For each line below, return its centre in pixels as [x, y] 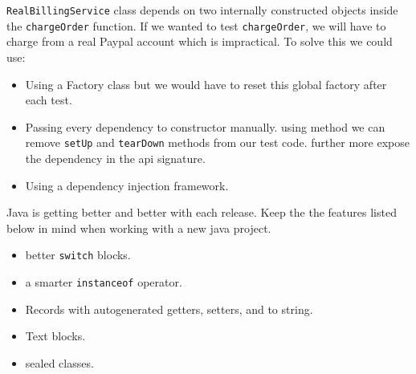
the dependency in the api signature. [115, 158]
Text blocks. [55, 336]
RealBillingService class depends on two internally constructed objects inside [202, 10]
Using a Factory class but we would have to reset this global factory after [206, 84]
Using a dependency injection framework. [127, 185]
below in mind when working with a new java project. [139, 228]
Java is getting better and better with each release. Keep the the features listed [202, 212]
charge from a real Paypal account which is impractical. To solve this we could [200, 41]
